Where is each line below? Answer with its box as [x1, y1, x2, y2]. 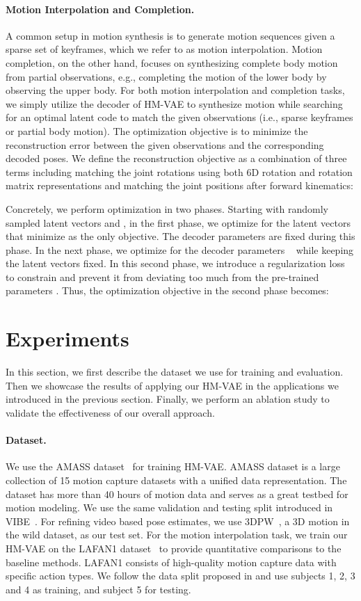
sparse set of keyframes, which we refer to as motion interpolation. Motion [6, 42, 323, 56]
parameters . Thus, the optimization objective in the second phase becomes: [6, 283, 329, 298]
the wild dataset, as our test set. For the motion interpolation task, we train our [6, 527, 348, 542]
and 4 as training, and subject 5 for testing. [6, 582, 191, 596]
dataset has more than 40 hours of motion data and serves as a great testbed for [6, 486, 348, 501]
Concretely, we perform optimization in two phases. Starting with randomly [6, 201, 328, 216]
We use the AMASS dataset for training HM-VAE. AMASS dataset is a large [6, 459, 340, 474]
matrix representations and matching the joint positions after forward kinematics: [6, 178, 353, 193]
